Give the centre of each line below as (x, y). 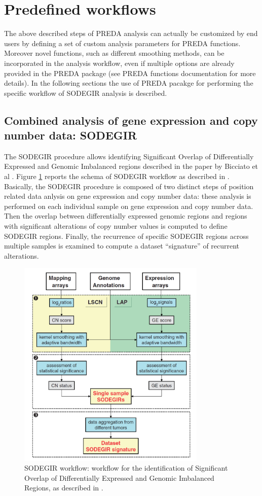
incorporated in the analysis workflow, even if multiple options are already (119, 63)
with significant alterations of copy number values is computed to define (116, 226)
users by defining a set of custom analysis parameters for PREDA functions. (122, 43)
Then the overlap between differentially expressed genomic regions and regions (126, 216)
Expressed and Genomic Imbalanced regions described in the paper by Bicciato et (131, 166)
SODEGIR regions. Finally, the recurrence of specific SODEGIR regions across (126, 236)
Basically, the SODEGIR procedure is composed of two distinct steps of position (129, 186)
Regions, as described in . (64, 488)
